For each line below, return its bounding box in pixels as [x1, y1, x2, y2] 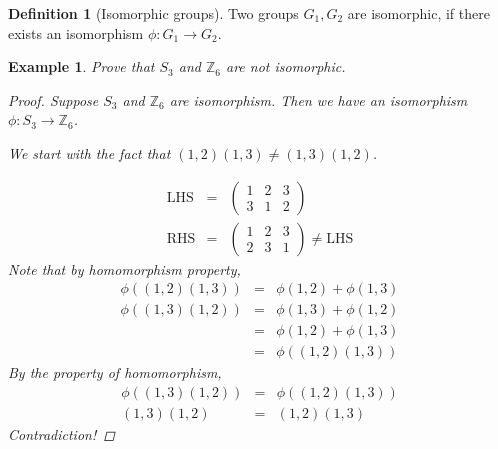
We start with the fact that [8, 142, 171, 163]
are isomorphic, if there [347, 3, 490, 23]
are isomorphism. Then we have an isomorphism [169, 89, 468, 110]
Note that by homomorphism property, [8, 258, 241, 279]
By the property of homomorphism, [8, 362, 222, 383]
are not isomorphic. [225, 56, 346, 77]
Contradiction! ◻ [8, 424, 115, 444]
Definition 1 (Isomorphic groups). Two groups [8, 3, 299, 23]
